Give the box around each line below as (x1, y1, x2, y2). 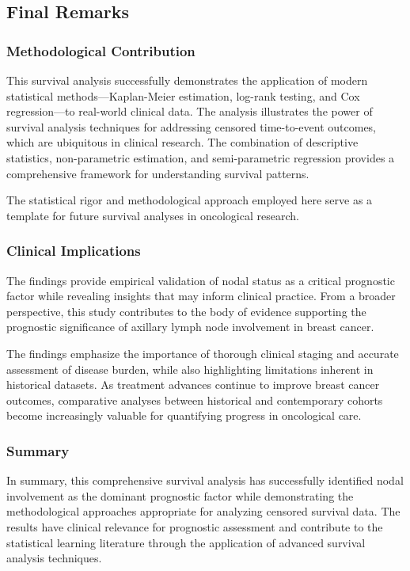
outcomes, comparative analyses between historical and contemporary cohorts (6, 391, 383, 408)
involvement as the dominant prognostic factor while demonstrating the (6, 487, 354, 504)
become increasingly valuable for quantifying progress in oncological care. (6, 407, 362, 424)
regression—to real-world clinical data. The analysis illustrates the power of (6, 103, 373, 120)
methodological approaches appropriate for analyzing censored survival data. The (6, 503, 401, 520)
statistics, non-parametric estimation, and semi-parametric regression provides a (6, 149, 395, 166)
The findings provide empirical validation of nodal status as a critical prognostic (6, 272, 395, 288)
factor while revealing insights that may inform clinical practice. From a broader (6, 287, 396, 304)
